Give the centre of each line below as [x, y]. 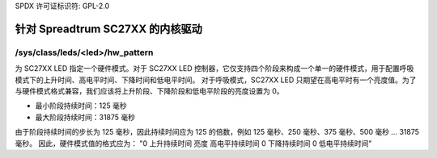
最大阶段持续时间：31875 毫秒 [85, 117]
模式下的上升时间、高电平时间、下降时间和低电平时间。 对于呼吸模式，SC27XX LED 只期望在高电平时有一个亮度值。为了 [216, 80]
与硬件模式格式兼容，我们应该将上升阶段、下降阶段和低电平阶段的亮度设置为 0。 [149, 91]
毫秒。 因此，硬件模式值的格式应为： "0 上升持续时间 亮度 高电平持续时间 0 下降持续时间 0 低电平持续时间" [193, 143]
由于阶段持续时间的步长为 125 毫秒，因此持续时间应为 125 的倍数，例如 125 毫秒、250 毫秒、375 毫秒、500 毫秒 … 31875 [217, 132]
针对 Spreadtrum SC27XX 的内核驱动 [108, 29]
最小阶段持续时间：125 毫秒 [81, 106]
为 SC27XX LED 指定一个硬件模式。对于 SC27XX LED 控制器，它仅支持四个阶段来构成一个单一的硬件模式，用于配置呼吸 [214, 69]
